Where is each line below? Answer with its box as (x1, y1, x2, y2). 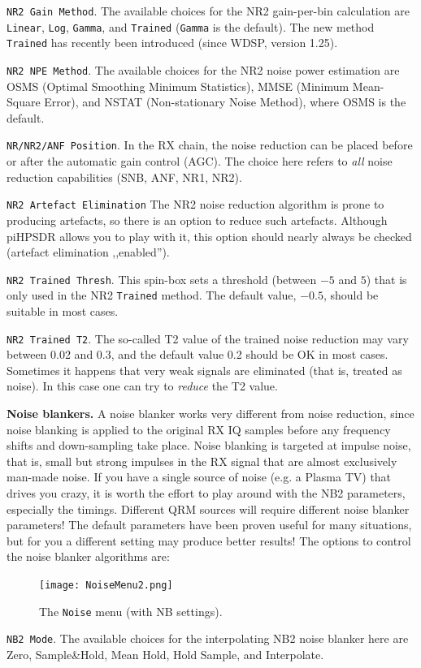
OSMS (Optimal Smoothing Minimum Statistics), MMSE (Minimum (7, 77, 349, 94)
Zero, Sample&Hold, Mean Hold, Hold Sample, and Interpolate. (7, 645, 324, 662)
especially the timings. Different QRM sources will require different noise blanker (7, 500, 410, 517)
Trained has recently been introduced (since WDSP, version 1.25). (7, 34, 338, 51)
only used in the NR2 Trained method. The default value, (7, 287, 297, 304)
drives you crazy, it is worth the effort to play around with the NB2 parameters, (7, 485, 406, 501)
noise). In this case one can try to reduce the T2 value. (7, 377, 278, 394)
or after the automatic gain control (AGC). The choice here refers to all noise (7, 153, 393, 170)
